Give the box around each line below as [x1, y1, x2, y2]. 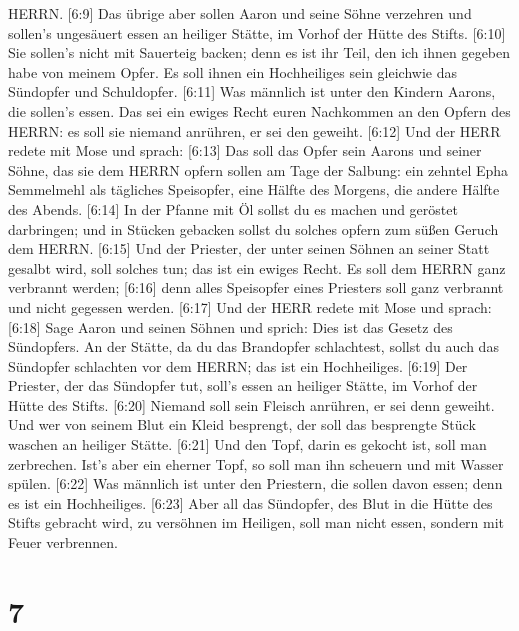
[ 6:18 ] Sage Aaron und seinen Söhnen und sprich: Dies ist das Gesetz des [8, 316, 453, 337]
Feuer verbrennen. [8, 532, 118, 553]
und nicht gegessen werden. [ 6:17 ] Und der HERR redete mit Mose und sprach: [8, 296, 492, 317]
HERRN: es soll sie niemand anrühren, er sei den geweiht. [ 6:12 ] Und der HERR [8, 120, 501, 141]
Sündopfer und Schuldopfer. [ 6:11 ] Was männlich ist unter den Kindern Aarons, [8, 81, 496, 102]
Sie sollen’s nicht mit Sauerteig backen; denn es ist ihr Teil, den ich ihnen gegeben [8, 42, 511, 63]
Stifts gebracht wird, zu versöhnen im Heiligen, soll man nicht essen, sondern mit [8, 512, 505, 533]
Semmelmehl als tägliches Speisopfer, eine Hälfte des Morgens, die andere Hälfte [8, 179, 500, 200]
